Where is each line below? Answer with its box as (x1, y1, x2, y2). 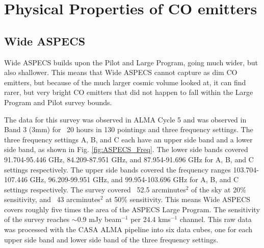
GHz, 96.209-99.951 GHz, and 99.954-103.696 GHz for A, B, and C (30, 174, 239, 185)
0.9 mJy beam (77, 214, 122, 225)
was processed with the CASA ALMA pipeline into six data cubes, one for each (4, 224, 253, 235)
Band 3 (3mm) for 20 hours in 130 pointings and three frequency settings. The (4, 124, 253, 135)
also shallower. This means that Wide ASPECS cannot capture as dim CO (4, 67, 237, 78)
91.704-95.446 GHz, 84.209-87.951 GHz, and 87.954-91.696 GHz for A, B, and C (4, 154, 254, 164)
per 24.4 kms (130, 214, 171, 225)
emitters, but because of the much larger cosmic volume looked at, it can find (4, 77, 246, 87)
